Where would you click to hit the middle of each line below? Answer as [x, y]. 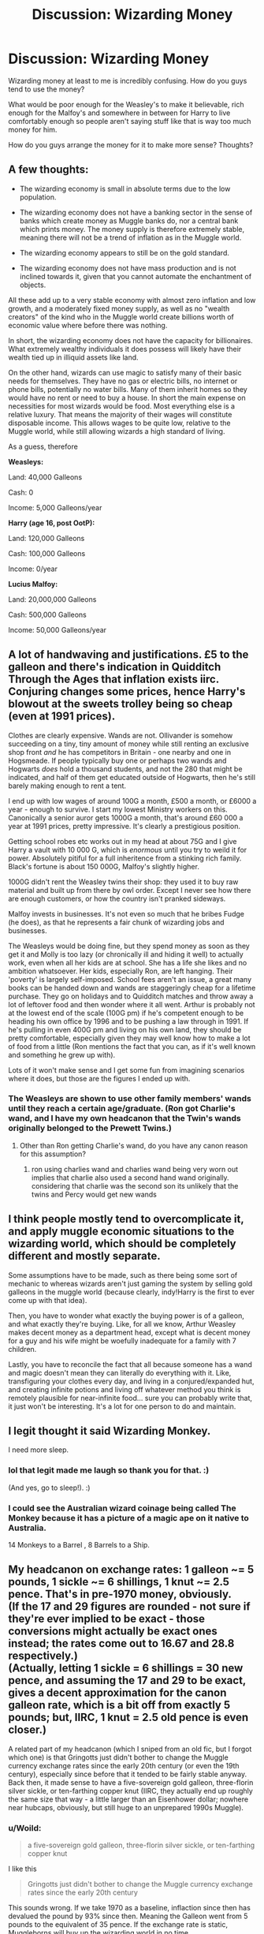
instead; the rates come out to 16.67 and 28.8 [121, 1643]
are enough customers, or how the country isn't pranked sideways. [117, 898]
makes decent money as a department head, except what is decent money [129, 1332]
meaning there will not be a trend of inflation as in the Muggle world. [130, 237]
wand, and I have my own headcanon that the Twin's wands [125, 1118]
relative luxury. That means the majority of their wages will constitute [120, 414]
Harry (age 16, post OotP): [52, 523]
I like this [22, 1869]
